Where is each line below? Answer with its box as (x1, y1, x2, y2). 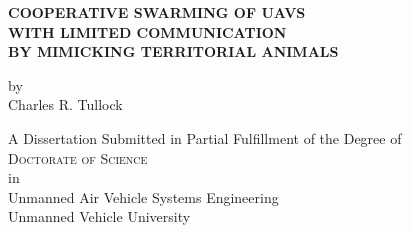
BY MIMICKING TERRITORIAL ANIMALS (8, 41, 339, 62)
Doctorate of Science (8, 147, 148, 168)
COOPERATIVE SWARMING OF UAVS (8, 2, 306, 22)
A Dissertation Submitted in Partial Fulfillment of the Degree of (8, 127, 402, 148)
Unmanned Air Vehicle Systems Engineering (8, 186, 279, 207)
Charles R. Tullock (8, 94, 123, 115)
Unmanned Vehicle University (8, 206, 191, 227)
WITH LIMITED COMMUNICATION (8, 21, 287, 42)
